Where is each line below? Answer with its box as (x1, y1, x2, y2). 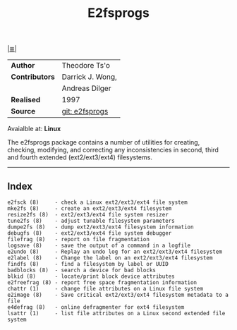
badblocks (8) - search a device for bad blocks (7, 267, 157, 274)
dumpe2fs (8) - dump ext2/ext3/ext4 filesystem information (7, 224, 194, 231)
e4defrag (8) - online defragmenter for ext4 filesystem (7, 304, 185, 311)
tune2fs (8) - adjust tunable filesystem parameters (7, 217, 175, 224)
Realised (11, 95, 41, 105)
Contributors (11, 72, 55, 82)
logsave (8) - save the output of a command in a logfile (7, 242, 191, 249)
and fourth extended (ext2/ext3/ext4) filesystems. (7, 153, 153, 161)
